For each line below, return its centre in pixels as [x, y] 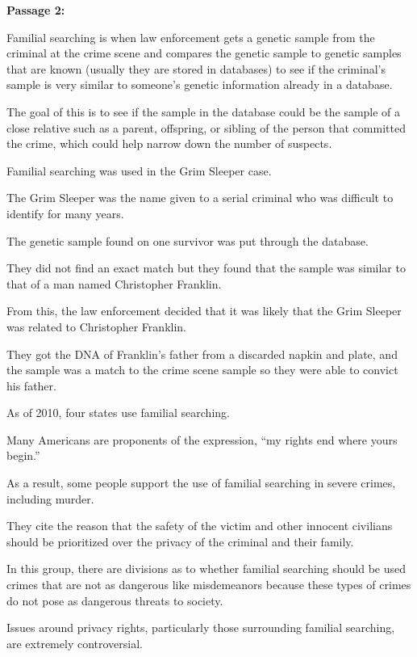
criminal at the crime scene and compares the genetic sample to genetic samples [204, 53]
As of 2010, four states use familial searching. [118, 413]
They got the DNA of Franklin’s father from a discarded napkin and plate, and [202, 354]
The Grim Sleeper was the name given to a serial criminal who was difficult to [200, 198]
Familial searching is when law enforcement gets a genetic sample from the [191, 37]
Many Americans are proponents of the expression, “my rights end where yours [202, 439]
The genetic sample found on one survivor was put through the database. [188, 240]
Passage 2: [36, 10]
